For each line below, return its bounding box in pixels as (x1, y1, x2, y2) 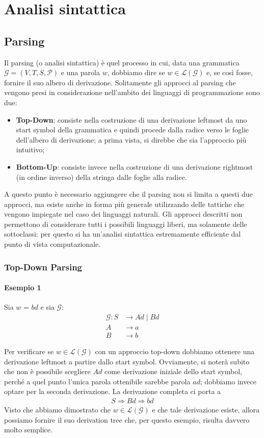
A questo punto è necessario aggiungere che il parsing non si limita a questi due (4, 189, 253, 199)
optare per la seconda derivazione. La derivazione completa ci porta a (4, 386, 221, 397)
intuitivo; (16, 144, 45, 155)
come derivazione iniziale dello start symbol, (104, 366, 243, 377)
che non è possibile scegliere (4, 366, 91, 377)
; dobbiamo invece (200, 376, 256, 386)
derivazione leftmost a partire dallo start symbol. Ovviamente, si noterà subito (4, 356, 250, 366)
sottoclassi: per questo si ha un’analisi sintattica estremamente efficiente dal (4, 228, 241, 239)
